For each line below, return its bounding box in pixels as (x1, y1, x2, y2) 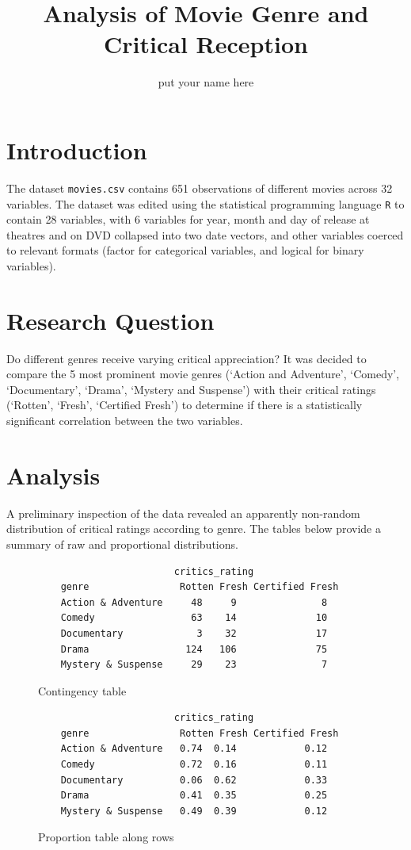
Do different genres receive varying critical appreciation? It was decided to (6, 350, 367, 366)
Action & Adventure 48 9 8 (60, 596, 328, 608)
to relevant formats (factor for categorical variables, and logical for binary (6, 242, 364, 258)
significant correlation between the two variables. (6, 412, 243, 429)
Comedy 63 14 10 (60, 612, 328, 624)
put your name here (158, 74, 254, 90)
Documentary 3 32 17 (60, 627, 328, 639)
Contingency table (38, 682, 127, 699)
